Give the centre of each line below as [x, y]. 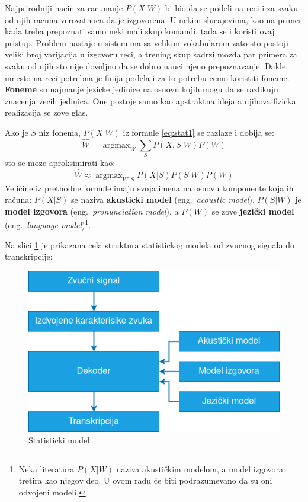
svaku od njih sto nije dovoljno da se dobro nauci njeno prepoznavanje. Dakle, [147, 65]
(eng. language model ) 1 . [48, 224]
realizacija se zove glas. [46, 112]
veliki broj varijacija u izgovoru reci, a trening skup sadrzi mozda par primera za [151, 54]
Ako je [17, 132]
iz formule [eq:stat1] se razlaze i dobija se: [198, 132]
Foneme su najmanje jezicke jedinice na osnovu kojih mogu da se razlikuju [142, 89]
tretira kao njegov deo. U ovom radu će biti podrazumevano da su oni [145, 480]
